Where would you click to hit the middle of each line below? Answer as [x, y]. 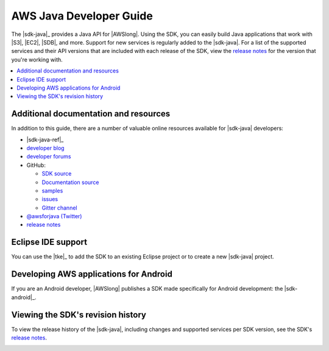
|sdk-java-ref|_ [45, 140]
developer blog [45, 148]
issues [50, 199]
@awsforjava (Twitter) [54, 216]
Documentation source [70, 182]
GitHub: [36, 165]
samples [52, 190]
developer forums [49, 157]
